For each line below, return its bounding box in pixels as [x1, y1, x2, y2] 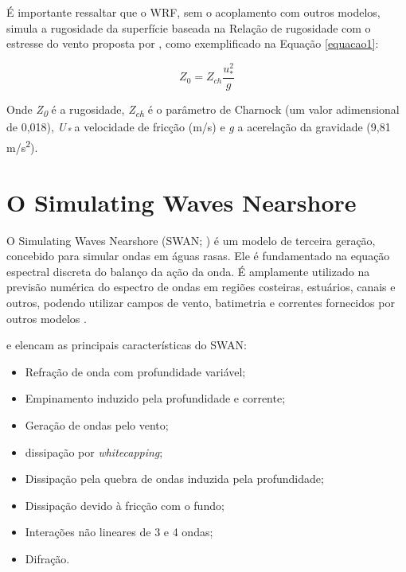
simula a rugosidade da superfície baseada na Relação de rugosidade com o [6, 19, 371, 36]
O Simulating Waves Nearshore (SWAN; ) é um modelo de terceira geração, [6, 232, 376, 248]
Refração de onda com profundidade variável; [25, 363, 246, 379]
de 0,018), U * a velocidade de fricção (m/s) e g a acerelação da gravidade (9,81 [6, 119, 391, 137]
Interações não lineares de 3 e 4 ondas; [25, 523, 213, 540]
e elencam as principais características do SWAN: [6, 337, 247, 353]
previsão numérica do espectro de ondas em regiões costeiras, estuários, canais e [6, 278, 396, 295]
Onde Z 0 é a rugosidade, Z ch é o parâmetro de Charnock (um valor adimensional [6, 101, 400, 119]
